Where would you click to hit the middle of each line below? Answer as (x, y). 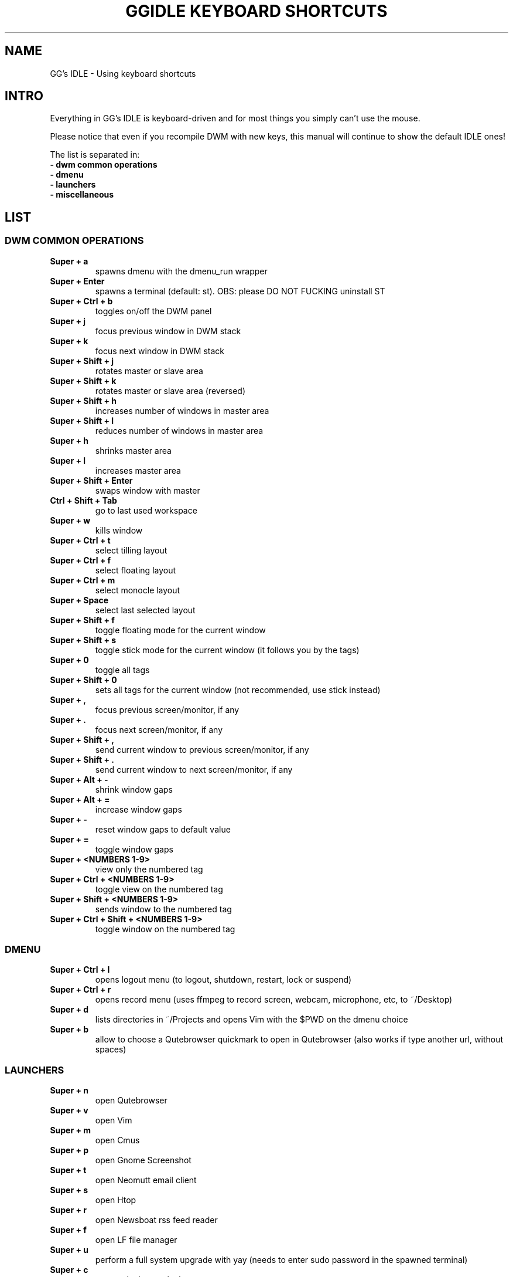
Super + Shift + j (82, 361)
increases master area (138, 470)
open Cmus (117, 1140)
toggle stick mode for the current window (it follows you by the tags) (227, 650)
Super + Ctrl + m (83, 580)
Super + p (69, 1150)
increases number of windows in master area (182, 410)
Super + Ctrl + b (81, 301)
